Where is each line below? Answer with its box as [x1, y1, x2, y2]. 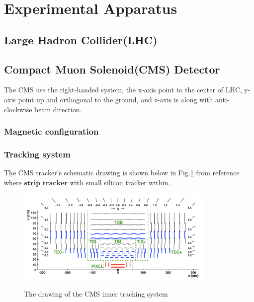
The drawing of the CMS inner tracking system [24, 288, 168, 299]
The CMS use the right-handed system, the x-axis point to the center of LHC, [4, 84, 242, 95]
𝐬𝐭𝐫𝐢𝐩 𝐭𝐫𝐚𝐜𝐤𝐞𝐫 [24, 179, 68, 187]
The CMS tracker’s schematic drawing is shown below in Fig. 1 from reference [4, 167, 240, 178]
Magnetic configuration [4, 125, 99, 138]
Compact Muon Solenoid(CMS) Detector [4, 61, 220, 76]
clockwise [4, 104, 32, 114]
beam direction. [34, 104, 82, 114]
